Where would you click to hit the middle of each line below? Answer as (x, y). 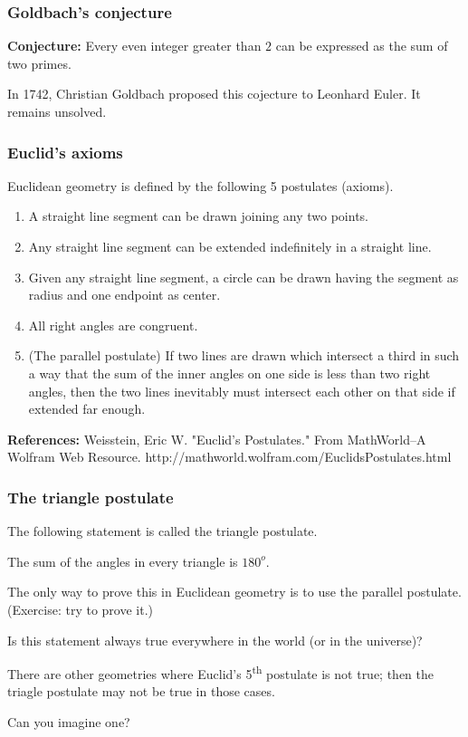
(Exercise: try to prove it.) (80, 609)
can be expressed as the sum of (362, 46)
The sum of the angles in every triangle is (123, 561)
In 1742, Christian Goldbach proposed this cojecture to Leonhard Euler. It (214, 94)
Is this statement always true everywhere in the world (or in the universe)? (215, 640)
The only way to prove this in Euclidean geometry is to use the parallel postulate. (234, 592)
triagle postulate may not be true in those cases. (141, 691)
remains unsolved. (57, 111)
